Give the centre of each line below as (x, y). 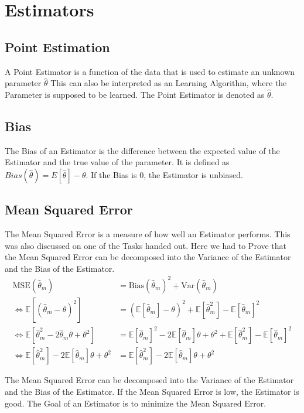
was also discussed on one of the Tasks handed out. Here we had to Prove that (146, 245)
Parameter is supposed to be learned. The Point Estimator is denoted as (135, 94)
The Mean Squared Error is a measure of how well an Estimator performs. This (148, 233)
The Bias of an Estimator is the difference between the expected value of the (142, 150)
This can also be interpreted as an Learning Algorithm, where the (169, 83)
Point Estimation (57, 47)
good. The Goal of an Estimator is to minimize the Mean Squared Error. (136, 403)
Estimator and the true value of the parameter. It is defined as (117, 162)
